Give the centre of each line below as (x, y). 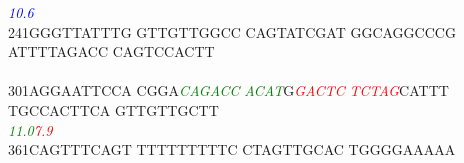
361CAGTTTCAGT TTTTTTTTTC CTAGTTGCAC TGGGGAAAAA (232, 149)
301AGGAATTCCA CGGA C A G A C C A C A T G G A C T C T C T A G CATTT (228, 90)
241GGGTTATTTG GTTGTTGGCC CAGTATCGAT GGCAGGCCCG (232, 31)
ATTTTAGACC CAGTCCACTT (111, 51)
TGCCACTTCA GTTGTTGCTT (113, 109)
